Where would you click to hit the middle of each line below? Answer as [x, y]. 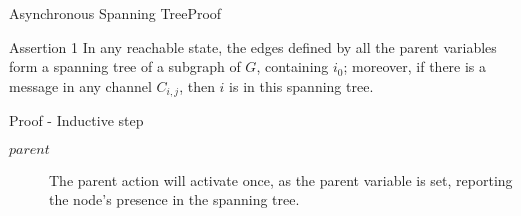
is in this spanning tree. [301, 85]
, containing [292, 66]
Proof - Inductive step [76, 120]
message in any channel [80, 85]
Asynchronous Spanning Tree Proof [115, 13]
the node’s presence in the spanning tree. [174, 199]
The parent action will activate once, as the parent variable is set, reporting [281, 179]
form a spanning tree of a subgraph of [125, 66]
